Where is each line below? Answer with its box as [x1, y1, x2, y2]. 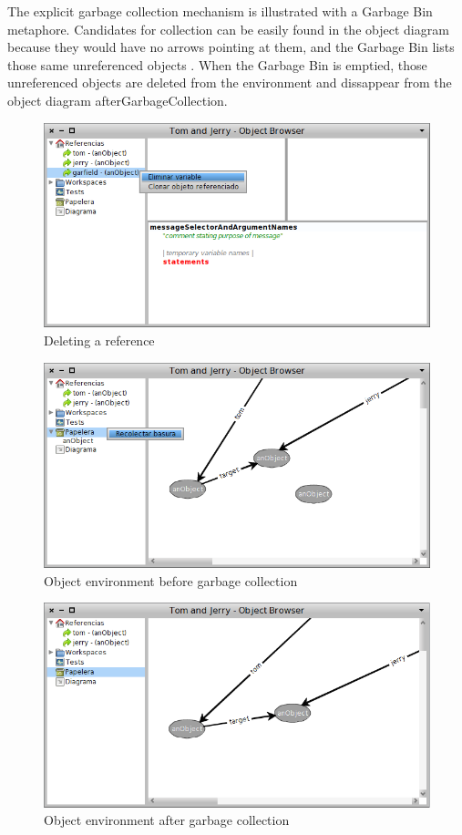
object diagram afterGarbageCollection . [7, 90, 228, 109]
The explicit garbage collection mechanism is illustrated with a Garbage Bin [7, 2, 433, 20]
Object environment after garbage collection [44, 810, 290, 830]
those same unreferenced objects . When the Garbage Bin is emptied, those [7, 55, 427, 74]
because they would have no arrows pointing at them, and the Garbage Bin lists [7, 37, 455, 57]
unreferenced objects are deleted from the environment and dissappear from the [7, 73, 452, 92]
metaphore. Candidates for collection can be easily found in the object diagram [7, 19, 449, 38]
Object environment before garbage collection [44, 571, 298, 590]
